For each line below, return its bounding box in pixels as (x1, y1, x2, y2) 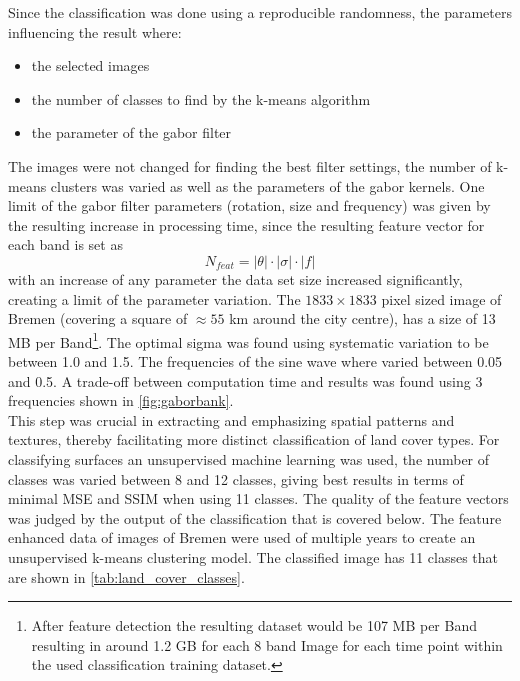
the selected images (31, 55, 150, 76)
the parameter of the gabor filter (31, 122, 232, 143)
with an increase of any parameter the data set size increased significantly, (8, 268, 463, 289)
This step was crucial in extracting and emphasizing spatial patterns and (8, 409, 455, 430)
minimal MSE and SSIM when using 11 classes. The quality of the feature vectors (8, 488, 509, 509)
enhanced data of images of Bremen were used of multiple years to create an (8, 527, 476, 548)
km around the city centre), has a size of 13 (229, 308, 496, 329)
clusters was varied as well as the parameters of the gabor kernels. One (50, 175, 485, 196)
